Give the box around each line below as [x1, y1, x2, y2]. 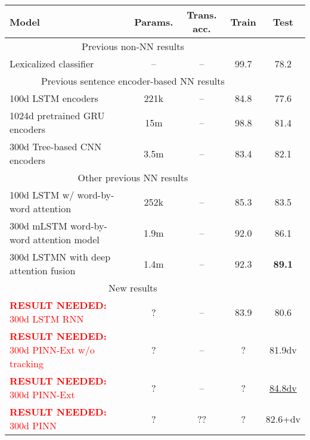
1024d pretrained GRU [10, 109, 105, 122]
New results [108, 281, 157, 295]
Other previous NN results [77, 171, 188, 184]
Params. [134, 14, 173, 29]
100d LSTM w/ [10, 188, 75, 202]
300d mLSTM [10, 219, 67, 233]
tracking [10, 357, 44, 370]
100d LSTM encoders [10, 91, 98, 105]
